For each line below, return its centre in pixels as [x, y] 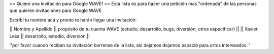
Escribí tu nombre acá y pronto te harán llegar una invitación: [73, 19]
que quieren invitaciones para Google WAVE [56, 10]
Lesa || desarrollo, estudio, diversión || [49, 36]
